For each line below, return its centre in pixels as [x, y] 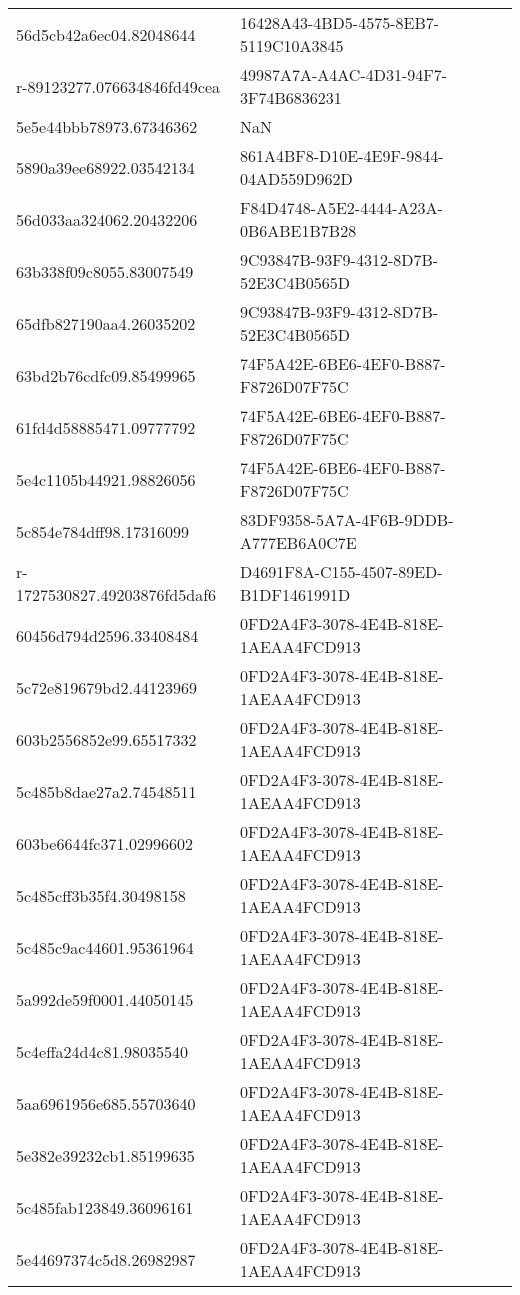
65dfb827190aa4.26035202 [106, 323]
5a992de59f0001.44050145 [105, 999]
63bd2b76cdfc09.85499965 [106, 375]
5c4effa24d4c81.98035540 [102, 1051]
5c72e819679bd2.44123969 [106, 687]
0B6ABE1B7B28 [298, 230]
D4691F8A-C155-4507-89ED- [341, 571]
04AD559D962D [296, 178]
